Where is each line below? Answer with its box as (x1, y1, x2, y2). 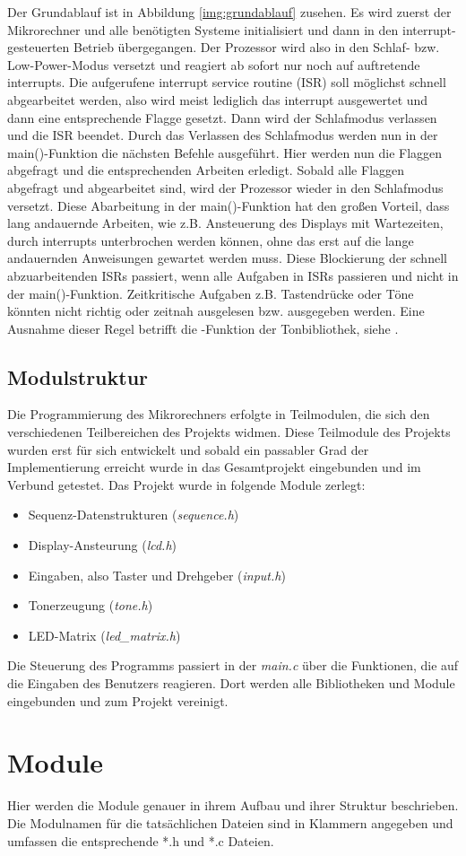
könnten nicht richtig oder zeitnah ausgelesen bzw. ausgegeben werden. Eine (7, 301, 425, 320)
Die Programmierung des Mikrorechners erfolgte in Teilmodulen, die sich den (7, 405, 430, 424)
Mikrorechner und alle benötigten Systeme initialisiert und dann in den (7, 20, 399, 39)
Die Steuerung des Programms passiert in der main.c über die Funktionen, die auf (7, 656, 459, 675)
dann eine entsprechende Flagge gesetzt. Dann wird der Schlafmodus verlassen (7, 108, 437, 127)
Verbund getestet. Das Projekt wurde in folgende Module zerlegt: (7, 475, 366, 494)
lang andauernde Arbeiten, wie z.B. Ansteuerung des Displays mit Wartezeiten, (7, 214, 444, 232)
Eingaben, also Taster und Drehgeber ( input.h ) (28, 565, 286, 584)
